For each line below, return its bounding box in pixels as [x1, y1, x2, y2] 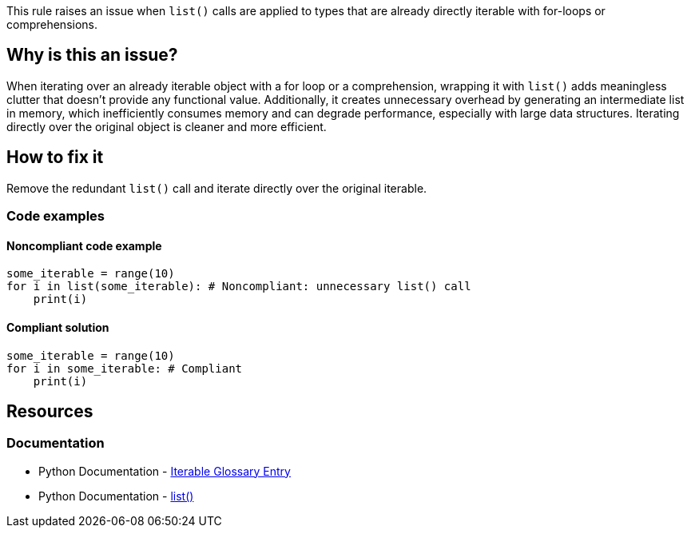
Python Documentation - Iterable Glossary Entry [38, 464, 291, 478]
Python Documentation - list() [38, 488, 194, 503]
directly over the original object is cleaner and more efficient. [6, 119, 327, 133]
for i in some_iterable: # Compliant [6, 361, 243, 375]
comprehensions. [6, 18, 98, 31]
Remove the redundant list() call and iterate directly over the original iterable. [6, 181, 427, 195]
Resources [6, 400, 93, 421]
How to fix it [6, 147, 104, 168]
